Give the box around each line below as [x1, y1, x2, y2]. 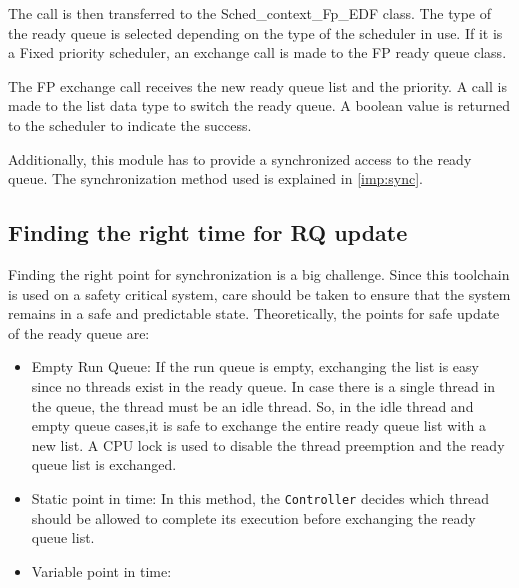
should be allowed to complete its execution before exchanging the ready [31, 507, 476, 528]
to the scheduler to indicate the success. [8, 114, 252, 135]
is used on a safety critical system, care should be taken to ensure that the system [8, 283, 511, 304]
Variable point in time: [31, 560, 172, 581]
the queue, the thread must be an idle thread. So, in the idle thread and [31, 395, 474, 416]
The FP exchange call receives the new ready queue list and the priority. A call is [8, 75, 507, 96]
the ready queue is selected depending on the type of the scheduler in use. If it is [8, 22, 503, 43]
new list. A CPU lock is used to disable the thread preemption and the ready [31, 434, 505, 455]
